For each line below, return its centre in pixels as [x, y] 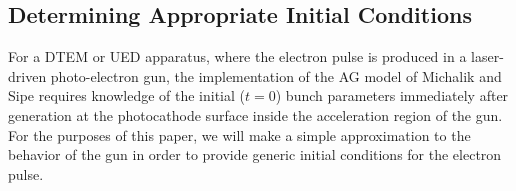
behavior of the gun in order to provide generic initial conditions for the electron [255, 154]
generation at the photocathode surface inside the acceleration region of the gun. [255, 114]
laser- [487, 56]
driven [27, 75]
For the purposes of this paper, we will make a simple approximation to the [239, 134]
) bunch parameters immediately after [392, 95]
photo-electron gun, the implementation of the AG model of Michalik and [276, 75]
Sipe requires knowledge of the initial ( [127, 95]
